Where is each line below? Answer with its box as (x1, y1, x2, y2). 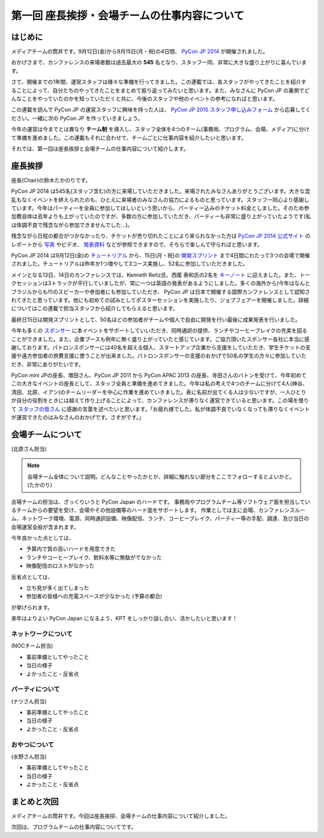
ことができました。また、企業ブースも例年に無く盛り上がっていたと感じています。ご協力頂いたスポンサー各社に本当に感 (11, 335, 310, 343)
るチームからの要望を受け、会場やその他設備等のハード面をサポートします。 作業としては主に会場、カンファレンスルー (11, 506, 306, 513)
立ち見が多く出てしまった (26, 584, 89, 592)
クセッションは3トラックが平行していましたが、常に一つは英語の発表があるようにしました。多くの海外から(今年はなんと (11, 280, 311, 287)
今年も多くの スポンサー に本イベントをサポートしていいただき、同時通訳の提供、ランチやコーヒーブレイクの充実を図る (11, 327, 308, 334)
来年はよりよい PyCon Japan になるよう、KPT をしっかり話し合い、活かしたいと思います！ (11, 615, 238, 622)
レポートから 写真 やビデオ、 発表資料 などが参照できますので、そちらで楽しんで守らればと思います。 (11, 240, 263, 248)
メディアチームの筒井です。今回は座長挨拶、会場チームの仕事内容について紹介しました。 (11, 812, 231, 820)
